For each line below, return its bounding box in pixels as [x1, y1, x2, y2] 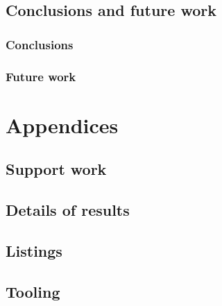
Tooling [6, 280, 60, 302]
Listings [6, 239, 62, 261]
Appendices [6, 110, 119, 139]
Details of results [6, 199, 130, 221]
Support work [6, 158, 107, 180]
